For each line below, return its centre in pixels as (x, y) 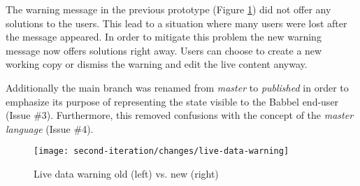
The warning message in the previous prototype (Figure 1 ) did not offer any (168, 9)
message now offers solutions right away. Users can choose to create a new (164, 50)
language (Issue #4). (50, 128)
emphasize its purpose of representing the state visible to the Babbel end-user (172, 101)
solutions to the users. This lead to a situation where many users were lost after (177, 23)
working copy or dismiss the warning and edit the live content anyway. (157, 64)
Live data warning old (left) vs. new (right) (126, 173)
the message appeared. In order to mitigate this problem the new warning (164, 37)
